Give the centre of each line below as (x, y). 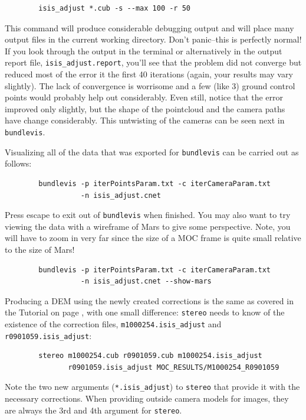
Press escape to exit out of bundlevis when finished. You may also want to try (148, 215)
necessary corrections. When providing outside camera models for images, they (147, 398)
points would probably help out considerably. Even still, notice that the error (144, 97)
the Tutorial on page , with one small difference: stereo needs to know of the (145, 312)
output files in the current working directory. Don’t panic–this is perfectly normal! (153, 39)
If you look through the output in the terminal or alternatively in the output (144, 51)
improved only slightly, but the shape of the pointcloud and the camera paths (145, 108)
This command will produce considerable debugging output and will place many (149, 27)
